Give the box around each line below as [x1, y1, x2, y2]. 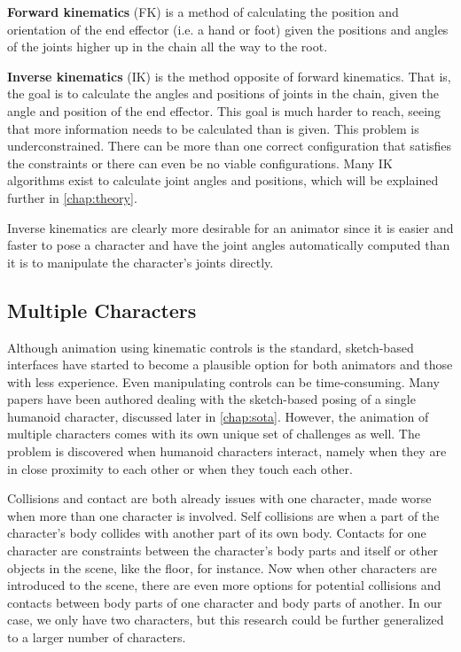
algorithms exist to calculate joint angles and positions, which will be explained [7, 171, 439, 190]
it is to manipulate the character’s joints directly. [7, 252, 274, 271]
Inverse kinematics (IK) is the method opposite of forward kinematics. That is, [7, 66, 451, 85]
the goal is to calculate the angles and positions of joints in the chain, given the [7, 84, 439, 103]
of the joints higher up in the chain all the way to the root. [7, 37, 328, 56]
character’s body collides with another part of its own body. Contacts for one [7, 524, 426, 542]
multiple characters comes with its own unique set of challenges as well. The [7, 424, 420, 443]
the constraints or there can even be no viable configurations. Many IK [7, 153, 393, 172]
